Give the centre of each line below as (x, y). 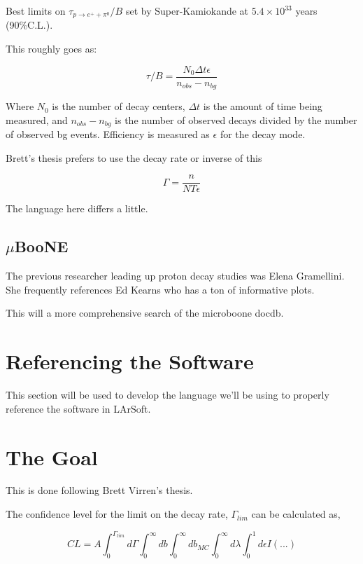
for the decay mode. (263, 134)
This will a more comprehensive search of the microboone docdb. (145, 313)
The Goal (52, 456)
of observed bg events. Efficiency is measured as (108, 134)
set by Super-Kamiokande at (187, 11)
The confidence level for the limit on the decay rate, (117, 514)
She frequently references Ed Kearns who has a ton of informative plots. (160, 289)
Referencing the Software (130, 361)
